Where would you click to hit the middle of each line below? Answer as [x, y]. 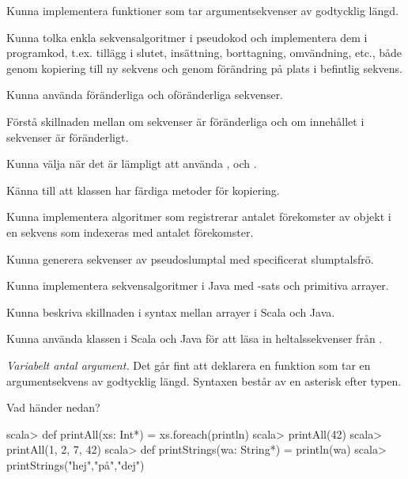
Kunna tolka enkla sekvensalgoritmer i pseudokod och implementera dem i [187, 37]
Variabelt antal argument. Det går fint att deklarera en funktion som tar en [189, 365]
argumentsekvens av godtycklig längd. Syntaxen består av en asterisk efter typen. [204, 380]
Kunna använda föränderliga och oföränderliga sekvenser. [145, 95]
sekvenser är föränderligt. [68, 137]
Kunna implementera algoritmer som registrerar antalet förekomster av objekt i [199, 217]
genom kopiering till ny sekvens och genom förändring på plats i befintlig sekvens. [205, 68]
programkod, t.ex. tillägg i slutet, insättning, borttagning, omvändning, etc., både [204, 53]
